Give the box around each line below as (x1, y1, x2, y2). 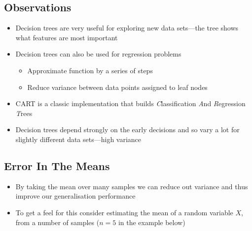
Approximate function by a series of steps (27, 65, 153, 75)
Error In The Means (4, 158, 110, 173)
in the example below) (118, 217, 185, 227)
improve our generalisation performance (15, 191, 136, 201)
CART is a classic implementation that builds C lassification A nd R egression (15, 98, 246, 109)
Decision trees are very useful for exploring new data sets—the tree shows (15, 23, 239, 33)
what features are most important (15, 32, 118, 42)
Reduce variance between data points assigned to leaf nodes (27, 82, 208, 92)
